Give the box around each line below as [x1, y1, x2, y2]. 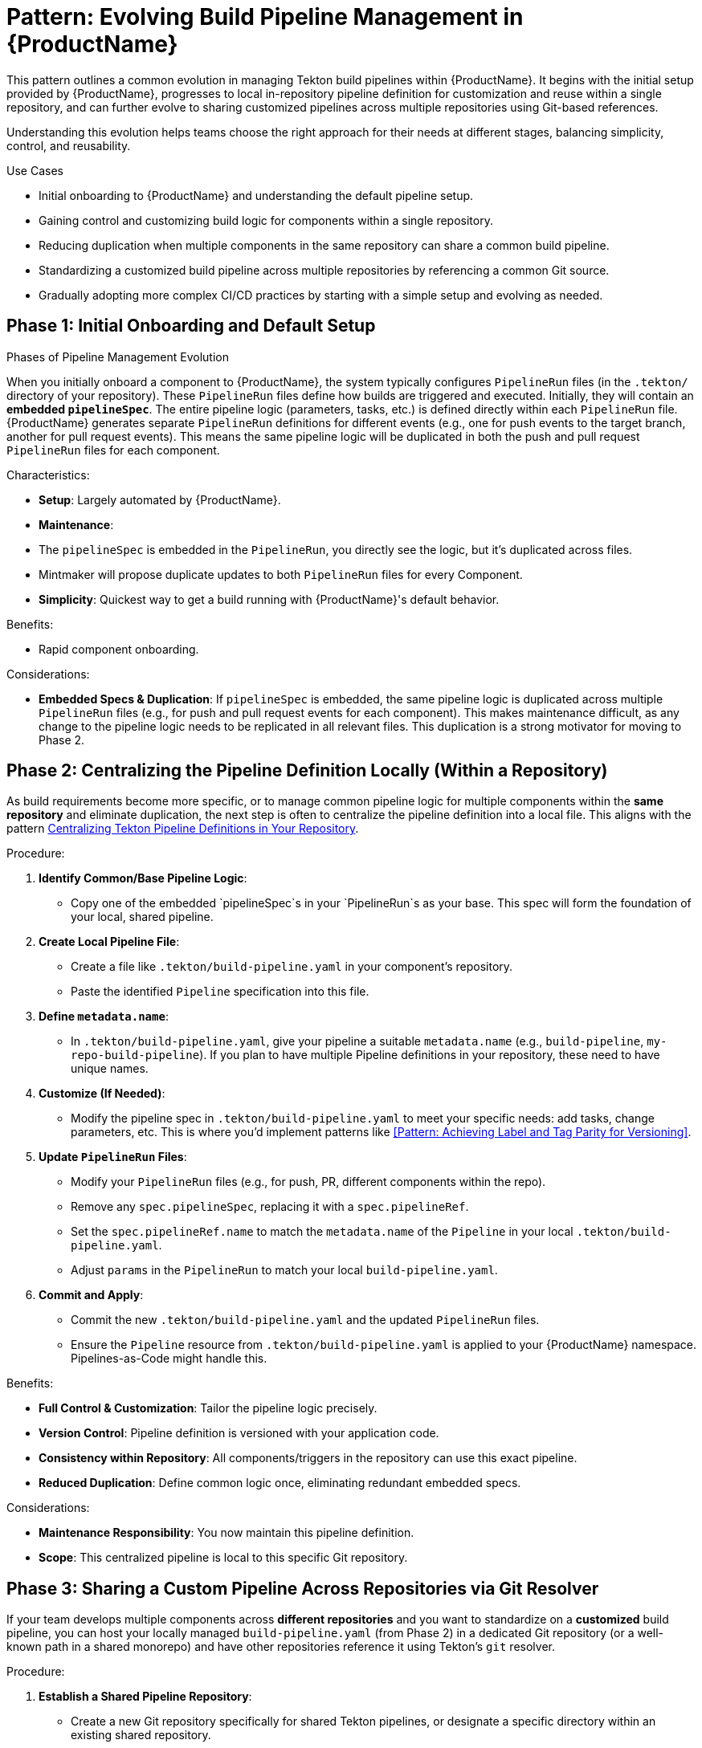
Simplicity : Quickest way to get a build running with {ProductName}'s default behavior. [39, 592, 500, 606]
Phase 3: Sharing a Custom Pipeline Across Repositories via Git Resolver [6, 1578, 599, 1599]
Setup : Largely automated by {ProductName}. [39, 492, 281, 507]
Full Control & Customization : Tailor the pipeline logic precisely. [39, 1401, 378, 1416]
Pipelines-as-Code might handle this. [71, 1351, 267, 1366]
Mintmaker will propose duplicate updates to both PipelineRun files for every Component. [39, 567, 523, 581]
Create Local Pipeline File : [39, 935, 180, 949]
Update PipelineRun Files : [39, 1150, 187, 1164]
